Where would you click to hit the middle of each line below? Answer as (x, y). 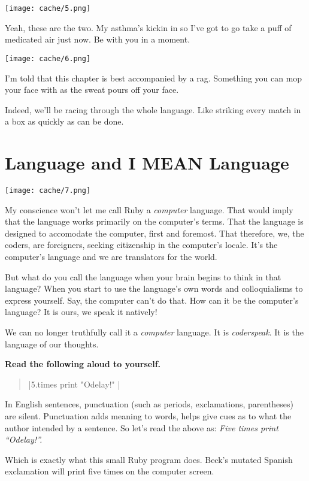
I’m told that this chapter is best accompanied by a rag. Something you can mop (154, 78)
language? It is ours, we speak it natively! (81, 312)
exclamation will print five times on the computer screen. (110, 471)
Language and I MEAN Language (147, 163)
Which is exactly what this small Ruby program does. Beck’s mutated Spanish (149, 459)
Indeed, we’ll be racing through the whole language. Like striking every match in (153, 109)
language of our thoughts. (52, 344)
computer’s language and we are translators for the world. (111, 257)
